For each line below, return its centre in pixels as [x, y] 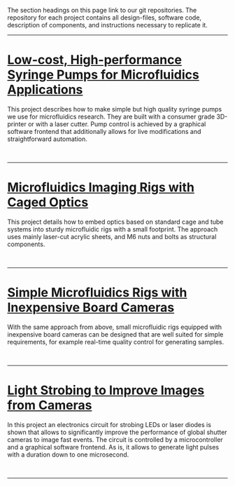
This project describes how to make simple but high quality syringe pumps [115, 109]
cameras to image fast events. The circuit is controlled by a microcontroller [115, 439]
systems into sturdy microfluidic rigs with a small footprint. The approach [113, 229]
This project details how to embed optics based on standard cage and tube [115, 222]
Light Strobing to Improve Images [106, 390]
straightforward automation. [47, 139]
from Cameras [50, 405]
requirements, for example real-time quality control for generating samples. [116, 342]
